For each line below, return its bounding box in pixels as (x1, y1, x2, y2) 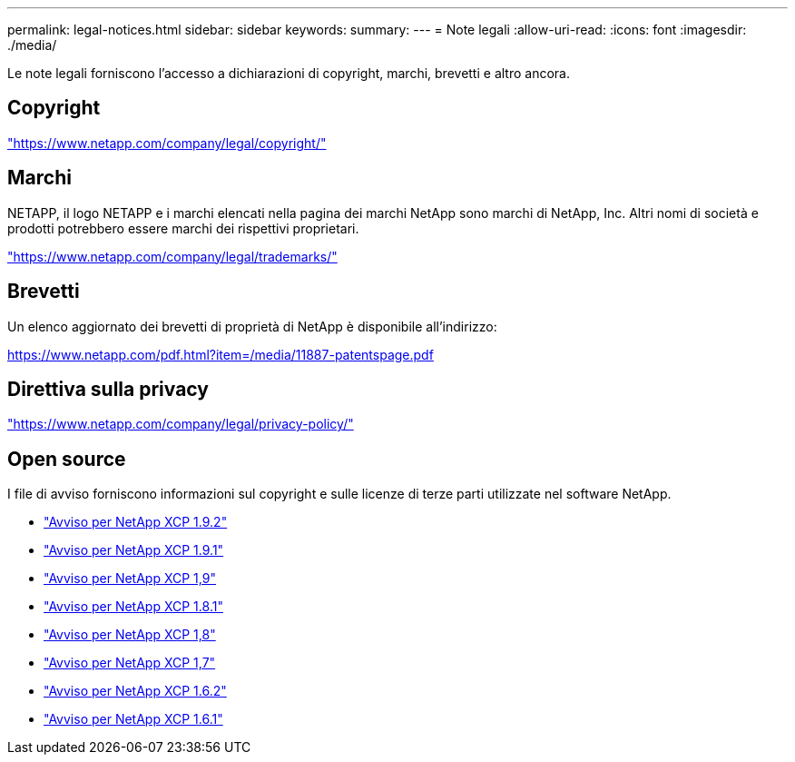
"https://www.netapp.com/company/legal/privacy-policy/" (7, 416, 354, 432)
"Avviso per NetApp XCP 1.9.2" (44, 514, 228, 530)
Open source (7, 447, 126, 470)
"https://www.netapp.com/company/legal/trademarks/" (7, 248, 338, 264)
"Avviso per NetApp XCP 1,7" (44, 655, 216, 671)
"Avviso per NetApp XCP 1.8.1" (44, 599, 223, 615)
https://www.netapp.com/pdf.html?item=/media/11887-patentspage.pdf (7, 346, 434, 362)
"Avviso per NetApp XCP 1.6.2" (44, 683, 227, 699)
